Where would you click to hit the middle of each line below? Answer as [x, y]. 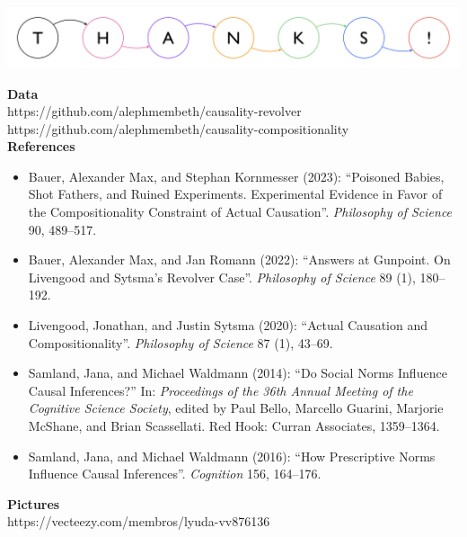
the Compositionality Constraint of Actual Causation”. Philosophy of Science [240, 212]
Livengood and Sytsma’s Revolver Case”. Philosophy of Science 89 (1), [222, 277]
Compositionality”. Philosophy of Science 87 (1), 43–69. [181, 342]
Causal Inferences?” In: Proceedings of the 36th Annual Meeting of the [220, 390]
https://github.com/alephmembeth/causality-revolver [154, 111]
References [41, 146]
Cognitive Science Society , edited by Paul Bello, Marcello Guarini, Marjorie [236, 408]
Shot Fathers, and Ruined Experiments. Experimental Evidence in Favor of [235, 194]
